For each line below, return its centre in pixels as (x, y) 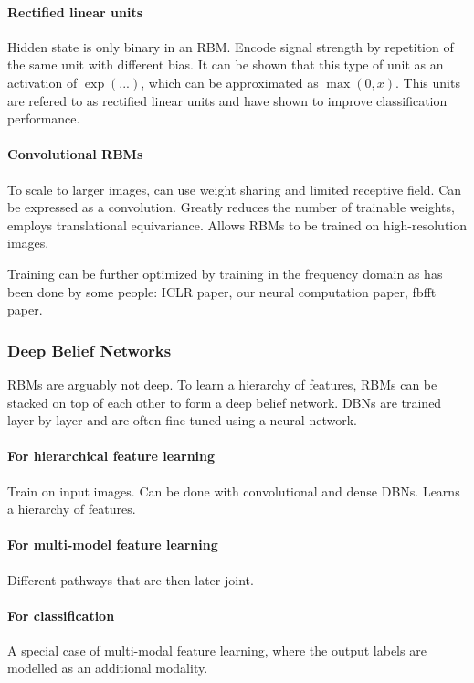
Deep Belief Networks (90, 350)
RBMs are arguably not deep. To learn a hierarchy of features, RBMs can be (222, 384)
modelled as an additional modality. (108, 668)
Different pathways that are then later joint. (131, 579)
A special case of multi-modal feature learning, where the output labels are (217, 650)
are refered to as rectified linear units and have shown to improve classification (227, 100)
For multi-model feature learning (113, 544)
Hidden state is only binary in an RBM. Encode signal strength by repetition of (231, 46)
